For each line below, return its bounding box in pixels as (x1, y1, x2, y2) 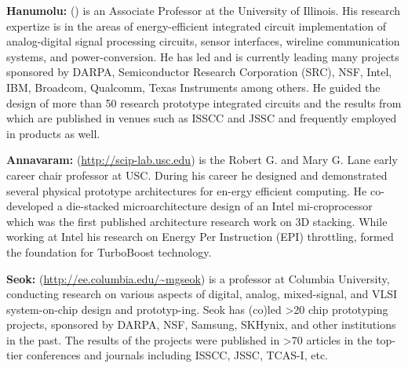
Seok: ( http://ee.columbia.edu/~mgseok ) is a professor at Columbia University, (6, 270, 390, 286)
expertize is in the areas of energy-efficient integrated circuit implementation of (6, 17, 387, 34)
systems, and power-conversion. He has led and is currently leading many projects (6, 48, 399, 64)
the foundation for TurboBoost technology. (6, 243, 212, 260)
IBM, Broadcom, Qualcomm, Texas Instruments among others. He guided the (6, 78, 381, 95)
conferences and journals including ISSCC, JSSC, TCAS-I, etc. (26, 347, 328, 363)
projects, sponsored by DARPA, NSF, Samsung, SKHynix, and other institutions (6, 316, 396, 333)
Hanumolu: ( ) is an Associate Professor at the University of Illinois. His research (6, 2, 401, 18)
